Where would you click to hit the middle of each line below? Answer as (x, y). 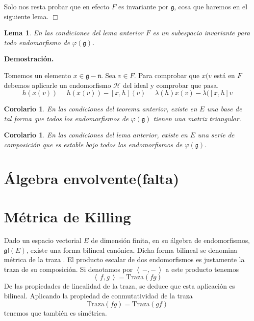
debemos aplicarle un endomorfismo (58, 85)
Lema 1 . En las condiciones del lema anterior (74, 33)
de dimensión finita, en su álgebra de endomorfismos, (170, 240)
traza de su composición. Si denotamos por (68, 269)
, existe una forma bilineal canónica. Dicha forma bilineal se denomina (132, 250)
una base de (225, 109)
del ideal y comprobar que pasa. (171, 85)
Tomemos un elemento (38, 75)
